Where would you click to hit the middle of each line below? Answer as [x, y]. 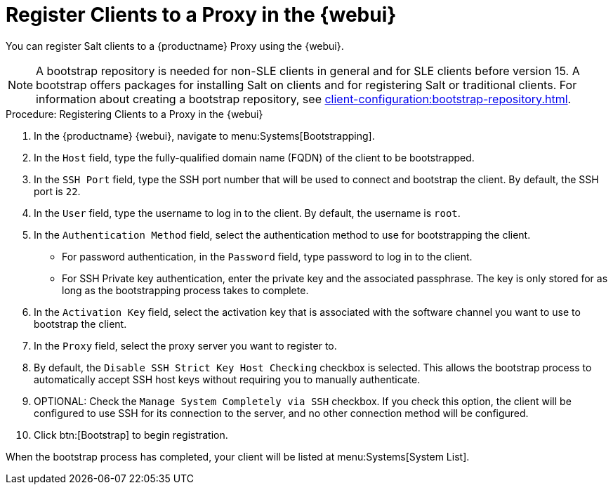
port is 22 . [57, 191]
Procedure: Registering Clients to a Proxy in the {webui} [134, 114]
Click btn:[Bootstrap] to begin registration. [131, 435]
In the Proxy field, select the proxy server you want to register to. [185, 345]
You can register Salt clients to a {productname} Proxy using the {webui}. [175, 46]
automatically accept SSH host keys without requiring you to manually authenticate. [227, 379]
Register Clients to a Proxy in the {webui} [201, 15]
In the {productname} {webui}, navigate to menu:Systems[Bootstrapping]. [204, 135]
